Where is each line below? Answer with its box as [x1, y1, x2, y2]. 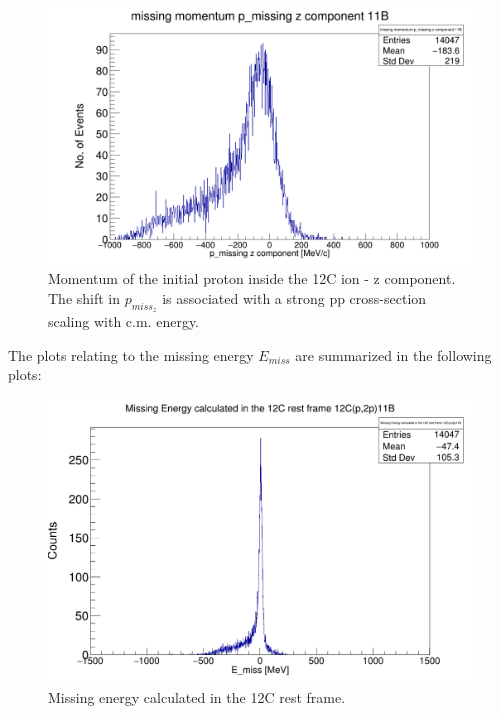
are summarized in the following [295, 344, 492, 365]
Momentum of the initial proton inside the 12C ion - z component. [48, 268, 456, 289]
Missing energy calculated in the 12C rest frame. [48, 686, 346, 707]
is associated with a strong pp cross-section [162, 287, 427, 308]
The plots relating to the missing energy [8, 344, 254, 365]
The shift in [48, 287, 121, 308]
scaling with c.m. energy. [48, 311, 200, 332]
